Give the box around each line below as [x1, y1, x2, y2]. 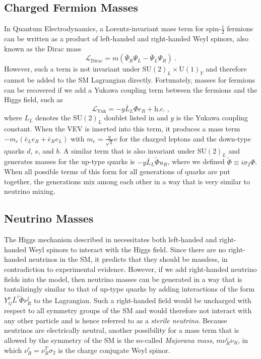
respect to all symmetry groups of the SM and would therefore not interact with [4, 305, 252, 316]
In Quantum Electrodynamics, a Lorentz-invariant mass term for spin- [4, 23, 221, 34]
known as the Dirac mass [4, 43, 82, 53]
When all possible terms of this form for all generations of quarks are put [4, 166, 230, 177]
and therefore [206, 63, 247, 74]
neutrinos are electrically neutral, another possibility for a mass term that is [4, 325, 239, 335]
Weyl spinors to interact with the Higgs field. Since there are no [29, 244, 226, 254]
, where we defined [167, 156, 225, 167]
